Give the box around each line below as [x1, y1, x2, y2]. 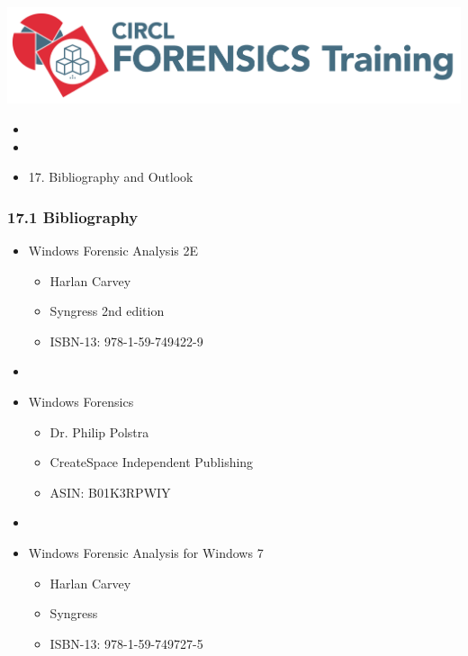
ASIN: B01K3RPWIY [49, 482, 171, 501]
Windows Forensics [28, 391, 134, 410]
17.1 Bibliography [7, 205, 139, 228]
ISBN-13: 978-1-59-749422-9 [49, 331, 203, 350]
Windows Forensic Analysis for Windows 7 [28, 543, 264, 562]
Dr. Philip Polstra [49, 422, 149, 441]
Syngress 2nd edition [49, 301, 165, 320]
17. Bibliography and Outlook [28, 167, 193, 186]
